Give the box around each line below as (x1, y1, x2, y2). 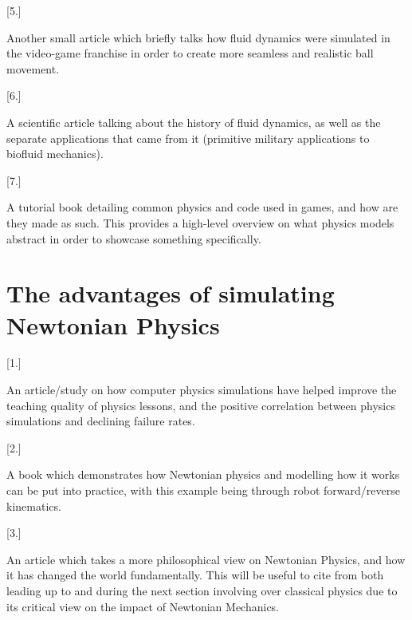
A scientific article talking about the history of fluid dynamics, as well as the (6, 113, 381, 130)
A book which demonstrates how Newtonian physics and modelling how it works (6, 466, 400, 483)
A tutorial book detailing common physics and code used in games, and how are (6, 199, 398, 215)
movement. (6, 60, 60, 77)
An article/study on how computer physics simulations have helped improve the (6, 381, 397, 398)
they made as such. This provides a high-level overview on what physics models (6, 214, 394, 231)
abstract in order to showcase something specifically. (6, 230, 261, 247)
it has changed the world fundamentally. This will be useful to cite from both (6, 567, 384, 583)
